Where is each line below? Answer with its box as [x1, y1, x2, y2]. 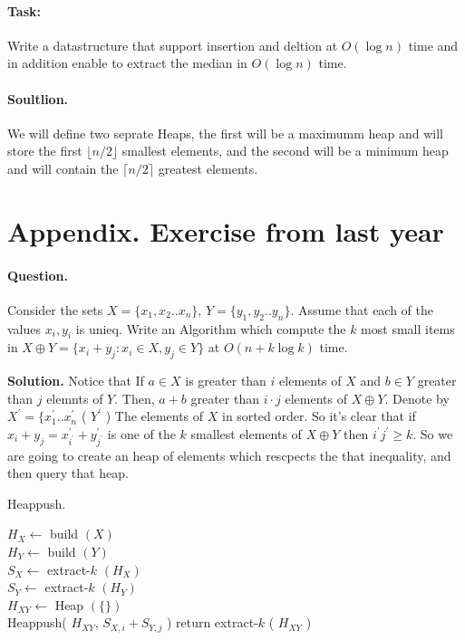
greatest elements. [158, 158, 258, 177]
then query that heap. [7, 463, 129, 482]
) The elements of [105, 406, 204, 425]
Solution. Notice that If [7, 371, 144, 390]
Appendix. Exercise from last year [7, 212, 444, 249]
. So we [412, 424, 453, 443]
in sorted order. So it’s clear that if [222, 406, 416, 425]
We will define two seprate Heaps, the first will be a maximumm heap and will [7, 123, 443, 142]
